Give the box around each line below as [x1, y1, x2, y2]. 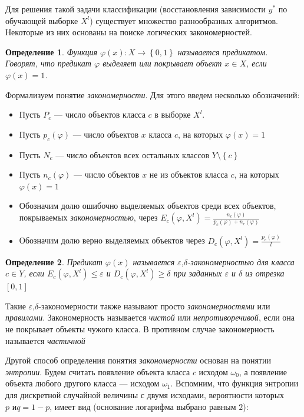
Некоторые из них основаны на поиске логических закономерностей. [5, 26, 252, 38]
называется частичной [5, 334, 85, 346]
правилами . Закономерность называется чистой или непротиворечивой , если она [5, 311, 295, 323]
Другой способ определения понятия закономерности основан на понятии [5, 354, 271, 366]
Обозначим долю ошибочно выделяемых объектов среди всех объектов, [19, 199, 276, 212]
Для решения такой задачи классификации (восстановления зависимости [5, 3, 266, 15]
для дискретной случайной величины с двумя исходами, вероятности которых [5, 388, 285, 401]
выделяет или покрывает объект [103, 57, 222, 69]
